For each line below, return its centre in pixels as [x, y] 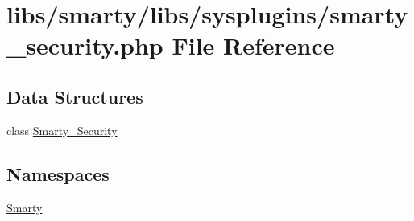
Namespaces [58, 173]
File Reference [253, 45]
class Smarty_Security [62, 130]
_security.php [85, 45]
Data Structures [75, 96]
